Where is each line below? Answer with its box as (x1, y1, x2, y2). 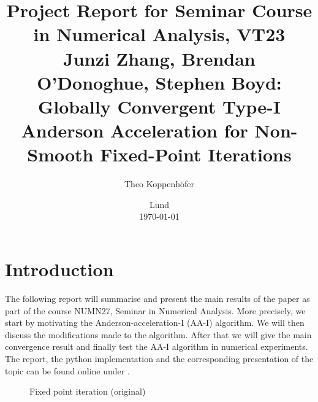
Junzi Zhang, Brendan (63, 45, 256, 71)
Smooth (27, 142, 94, 167)
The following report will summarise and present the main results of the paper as (5, 292, 310, 304)
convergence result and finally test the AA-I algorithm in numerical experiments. (5, 340, 308, 353)
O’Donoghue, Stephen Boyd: (37, 69, 282, 95)
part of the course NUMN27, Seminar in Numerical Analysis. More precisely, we (5, 304, 306, 317)
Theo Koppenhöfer (124, 177, 194, 190)
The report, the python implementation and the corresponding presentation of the (5, 352, 314, 365)
